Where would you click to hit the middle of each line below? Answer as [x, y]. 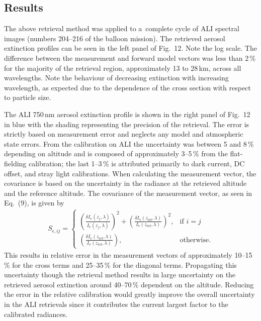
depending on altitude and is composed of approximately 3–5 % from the [116, 153]
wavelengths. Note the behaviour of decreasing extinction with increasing [116, 78]
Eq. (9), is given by [34, 203]
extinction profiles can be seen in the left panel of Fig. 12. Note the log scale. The [130, 48]
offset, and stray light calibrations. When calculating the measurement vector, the [130, 173]
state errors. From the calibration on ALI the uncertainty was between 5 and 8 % [129, 143]
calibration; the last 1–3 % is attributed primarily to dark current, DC [137, 163]
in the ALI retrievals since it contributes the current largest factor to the [116, 304]
